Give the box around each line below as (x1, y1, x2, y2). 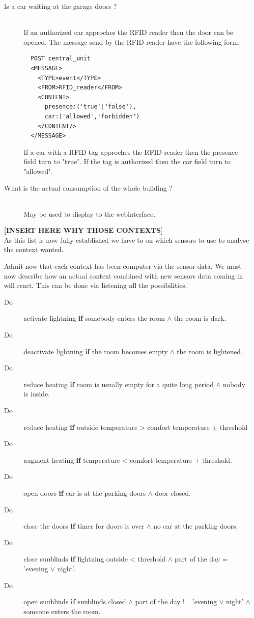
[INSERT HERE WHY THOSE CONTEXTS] (4, 225, 163, 235)
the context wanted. (4, 244, 64, 254)
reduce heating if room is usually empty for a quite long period (24, 379, 214, 389)
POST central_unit (30, 55, 91, 62)
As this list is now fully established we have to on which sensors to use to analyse (4, 234, 249, 245)
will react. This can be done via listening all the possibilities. (4, 280, 187, 290)
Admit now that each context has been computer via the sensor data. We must (4, 261, 242, 271)
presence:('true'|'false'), (44, 103, 137, 111)
